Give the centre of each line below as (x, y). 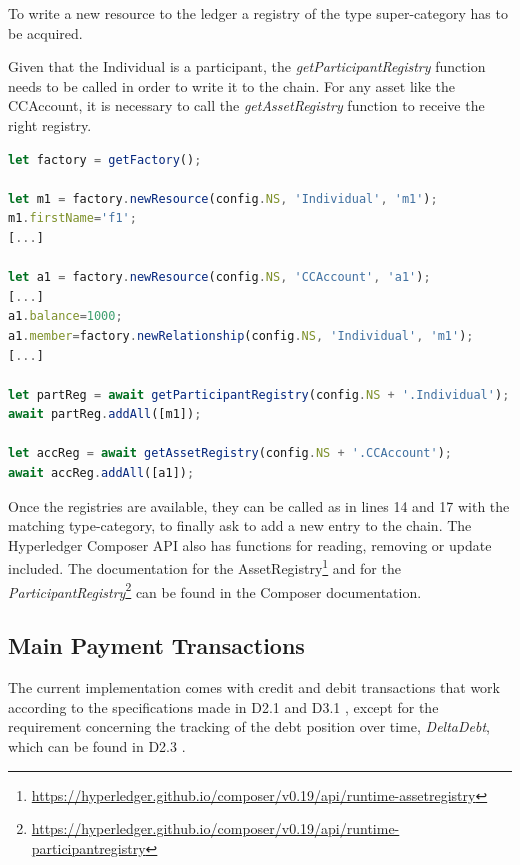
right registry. (50, 124)
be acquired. (45, 32)
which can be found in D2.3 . (97, 745)
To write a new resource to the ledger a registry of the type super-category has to (258, 13)
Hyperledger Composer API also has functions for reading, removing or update (250, 544)
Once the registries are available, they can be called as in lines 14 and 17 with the (259, 505)
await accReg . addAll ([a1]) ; (101, 473)
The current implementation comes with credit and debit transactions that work (254, 687)
